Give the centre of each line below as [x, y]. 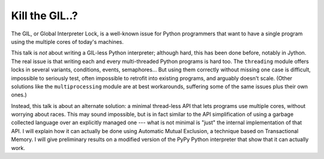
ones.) [19, 95]
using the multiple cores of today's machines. [67, 41]
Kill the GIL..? [44, 16]
